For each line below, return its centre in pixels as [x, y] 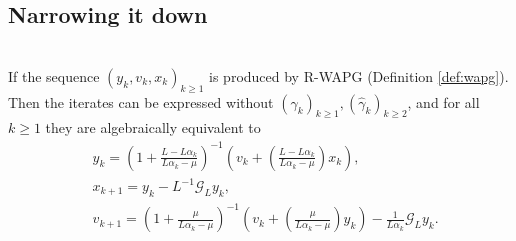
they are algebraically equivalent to [153, 127]
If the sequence [54, 75]
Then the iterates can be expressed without [141, 101]
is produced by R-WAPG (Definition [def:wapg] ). [359, 75]
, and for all [443, 101]
